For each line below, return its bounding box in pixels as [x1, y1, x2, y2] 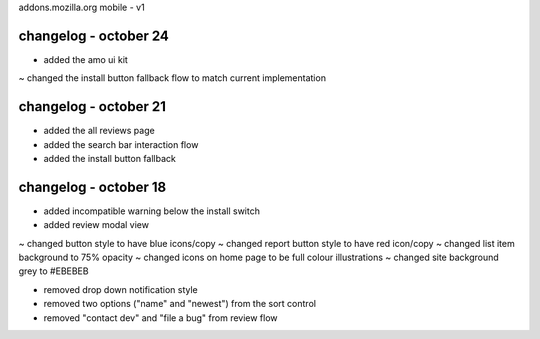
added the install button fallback [43, 152, 177, 164]
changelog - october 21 [18, 98, 167, 115]
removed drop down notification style [43, 283, 199, 295]
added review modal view [43, 219, 150, 231]
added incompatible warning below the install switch [43, 205, 260, 217]
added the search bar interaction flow [43, 138, 199, 150]
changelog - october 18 [18, 178, 167, 195]
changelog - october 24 [18, 27, 170, 44]
